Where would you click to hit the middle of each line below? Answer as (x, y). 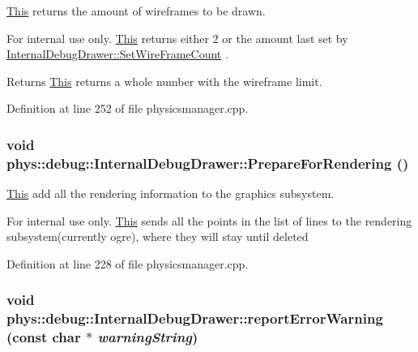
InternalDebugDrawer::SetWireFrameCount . (117, 54)
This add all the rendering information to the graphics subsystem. (171, 193)
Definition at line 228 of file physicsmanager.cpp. (128, 263)
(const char (44, 337)
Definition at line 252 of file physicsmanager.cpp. (128, 108)
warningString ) (148, 337)
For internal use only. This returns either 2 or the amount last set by (177, 38)
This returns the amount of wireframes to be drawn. (136, 11)
